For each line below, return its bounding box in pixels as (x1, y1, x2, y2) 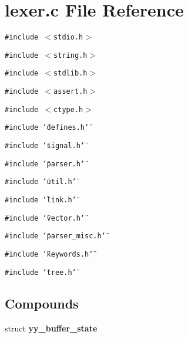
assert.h (53, 87, 88, 96)
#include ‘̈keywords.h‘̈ (5, 250, 93, 258)
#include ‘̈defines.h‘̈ (5, 123, 89, 132)
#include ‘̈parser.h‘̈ (5, 159, 85, 168)
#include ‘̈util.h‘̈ (5, 178, 76, 186)
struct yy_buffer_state (5, 321, 98, 334)
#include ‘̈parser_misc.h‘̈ (5, 232, 106, 241)
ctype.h (53, 105, 83, 114)
